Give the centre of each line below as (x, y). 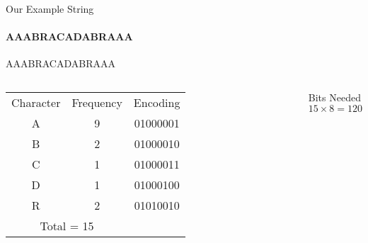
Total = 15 (67, 225)
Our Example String (50, 9)
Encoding (157, 102)
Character (36, 102)
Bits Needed (334, 97)
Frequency (97, 102)
